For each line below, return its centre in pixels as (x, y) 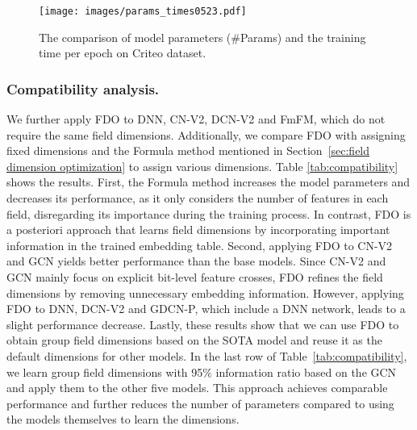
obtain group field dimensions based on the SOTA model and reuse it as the (194, 340)
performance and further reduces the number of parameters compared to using (200, 403)
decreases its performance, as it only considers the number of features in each (198, 198)
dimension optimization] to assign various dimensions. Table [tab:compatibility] (202, 166)
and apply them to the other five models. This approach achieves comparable (197, 388)
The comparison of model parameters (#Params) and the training (202, 37)
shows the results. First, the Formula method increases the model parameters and (208, 182)
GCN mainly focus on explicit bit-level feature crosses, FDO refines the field (195, 277)
